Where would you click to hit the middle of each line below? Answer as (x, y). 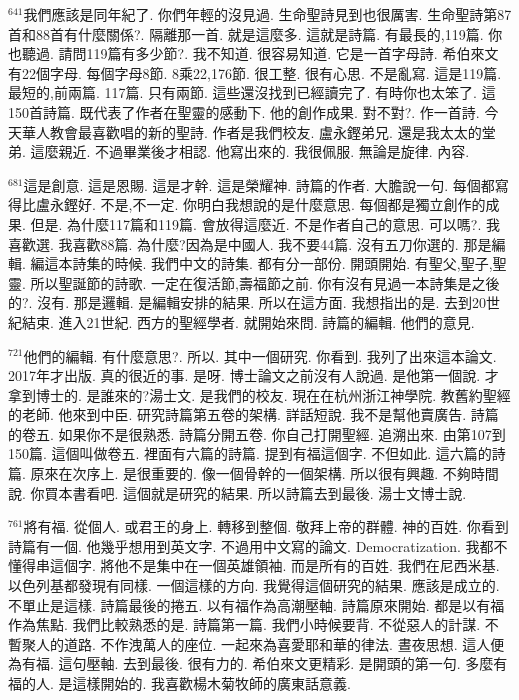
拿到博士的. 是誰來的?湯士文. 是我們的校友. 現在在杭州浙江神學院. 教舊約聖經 (259, 394)
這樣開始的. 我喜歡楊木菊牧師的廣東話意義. (211, 683)
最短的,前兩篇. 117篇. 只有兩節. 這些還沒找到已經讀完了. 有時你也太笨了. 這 (252, 92)
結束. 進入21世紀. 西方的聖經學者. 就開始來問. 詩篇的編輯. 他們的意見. (248, 321)
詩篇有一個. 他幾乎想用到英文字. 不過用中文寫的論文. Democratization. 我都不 (258, 545)
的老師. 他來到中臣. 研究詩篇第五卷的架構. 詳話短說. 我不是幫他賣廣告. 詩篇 (253, 414)
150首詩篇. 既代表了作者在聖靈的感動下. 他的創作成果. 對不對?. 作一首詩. (244, 111)
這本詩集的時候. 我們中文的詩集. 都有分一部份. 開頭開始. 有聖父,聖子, (268, 263)
